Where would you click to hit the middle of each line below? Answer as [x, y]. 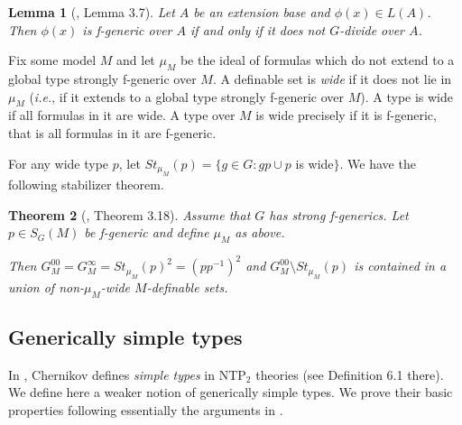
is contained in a [400, 266]
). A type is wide [407, 96]
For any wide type [59, 163]
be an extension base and [262, 12]
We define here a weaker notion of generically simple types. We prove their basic [231, 392]
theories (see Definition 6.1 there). [350, 374]
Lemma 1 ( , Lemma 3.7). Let [92, 12]
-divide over [372, 29]
